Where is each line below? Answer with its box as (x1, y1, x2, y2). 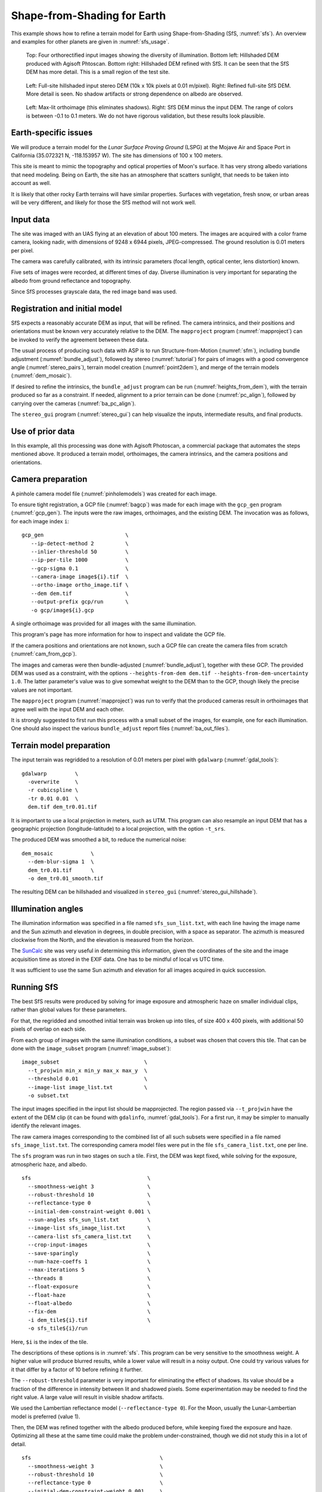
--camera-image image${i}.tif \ (30, 574, 129, 580)
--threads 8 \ (27, 1275, 151, 1281)
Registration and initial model (11, 303, 122, 313)
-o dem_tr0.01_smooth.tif (27, 875, 104, 881)
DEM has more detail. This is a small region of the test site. (26, 69, 170, 76)
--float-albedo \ (27, 1300, 151, 1306)
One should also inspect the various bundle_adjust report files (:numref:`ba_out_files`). (11, 725, 230, 732)
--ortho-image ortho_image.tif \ (30, 582, 129, 588)
